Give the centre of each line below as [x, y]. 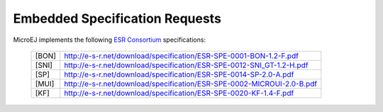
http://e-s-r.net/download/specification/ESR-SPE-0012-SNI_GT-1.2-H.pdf [186, 65]
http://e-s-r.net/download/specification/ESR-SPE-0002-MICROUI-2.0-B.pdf [191, 84]
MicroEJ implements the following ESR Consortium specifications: [109, 40]
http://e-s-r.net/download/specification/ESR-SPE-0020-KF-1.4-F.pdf [179, 93]
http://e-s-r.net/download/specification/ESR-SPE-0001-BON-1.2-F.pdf [182, 55]
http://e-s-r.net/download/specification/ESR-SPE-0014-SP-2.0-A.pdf [179, 74]
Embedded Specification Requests [117, 18]
